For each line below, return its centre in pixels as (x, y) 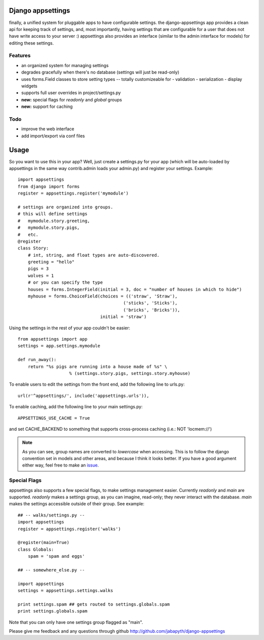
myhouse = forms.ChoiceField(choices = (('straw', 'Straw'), (103, 296)
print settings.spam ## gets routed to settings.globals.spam (94, 604)
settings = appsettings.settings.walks (66, 591)
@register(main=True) (44, 542)
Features (20, 55)
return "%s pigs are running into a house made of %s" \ (97, 367)
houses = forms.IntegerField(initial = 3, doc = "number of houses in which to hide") (135, 289)
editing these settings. (31, 43)
